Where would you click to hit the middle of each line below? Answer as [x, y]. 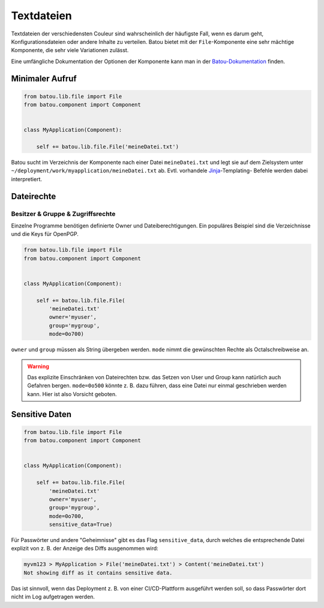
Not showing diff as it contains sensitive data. [98, 573]
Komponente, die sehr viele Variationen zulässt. [70, 50]
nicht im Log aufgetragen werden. [53, 597]
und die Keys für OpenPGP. [45, 234]
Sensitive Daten [41, 414]
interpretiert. [26, 179]
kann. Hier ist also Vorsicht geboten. [72, 394]
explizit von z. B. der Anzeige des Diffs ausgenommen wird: [85, 549]
